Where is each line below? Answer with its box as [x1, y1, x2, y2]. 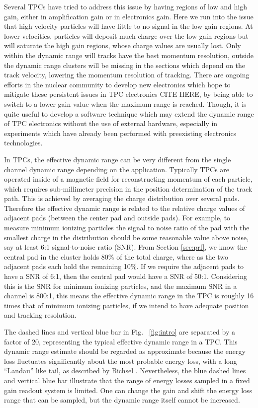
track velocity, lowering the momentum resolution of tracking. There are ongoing [4, 69, 250, 80]
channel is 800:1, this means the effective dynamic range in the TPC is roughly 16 [4, 290, 254, 301]
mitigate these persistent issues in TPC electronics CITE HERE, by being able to [4, 89, 253, 99]
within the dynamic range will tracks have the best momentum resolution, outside [4, 50, 254, 60]
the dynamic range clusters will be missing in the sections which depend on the [4, 60, 246, 70]
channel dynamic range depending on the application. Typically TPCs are [4, 164, 230, 174]
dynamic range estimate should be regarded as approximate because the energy [4, 346, 246, 356]
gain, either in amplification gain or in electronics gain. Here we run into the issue [4, 11, 254, 21]
